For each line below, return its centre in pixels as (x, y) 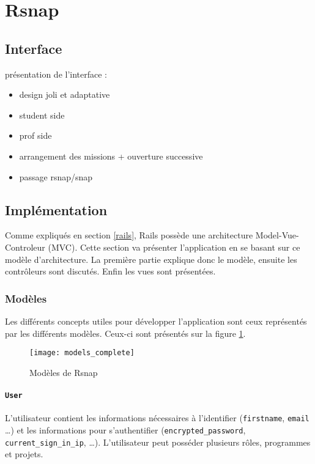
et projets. (24, 454)
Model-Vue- (277, 235)
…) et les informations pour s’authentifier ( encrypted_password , (125, 429)
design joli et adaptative (65, 94)
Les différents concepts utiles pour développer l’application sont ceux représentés (156, 321)
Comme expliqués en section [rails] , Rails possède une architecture (129, 235)
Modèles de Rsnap (64, 372)
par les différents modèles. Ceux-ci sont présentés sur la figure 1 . (125, 333)
